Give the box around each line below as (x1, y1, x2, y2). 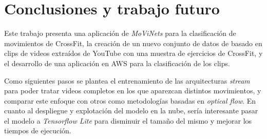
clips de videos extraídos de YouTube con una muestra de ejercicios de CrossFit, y (4, 48, 263, 58)
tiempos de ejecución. (4, 125, 71, 136)
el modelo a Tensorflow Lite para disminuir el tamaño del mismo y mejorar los (4, 115, 252, 126)
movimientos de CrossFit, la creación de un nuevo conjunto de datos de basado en (4, 37, 262, 48)
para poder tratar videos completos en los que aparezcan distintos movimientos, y (4, 85, 261, 96)
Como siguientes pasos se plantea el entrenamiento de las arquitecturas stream (4, 75, 250, 86)
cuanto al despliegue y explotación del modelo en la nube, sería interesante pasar (4, 105, 258, 116)
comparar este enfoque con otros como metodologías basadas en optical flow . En (4, 95, 256, 106)
